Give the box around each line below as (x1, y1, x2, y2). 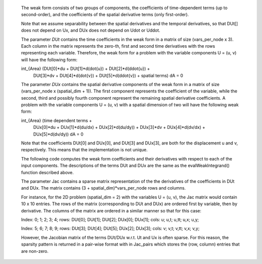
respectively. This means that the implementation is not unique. (21, 147, 148, 153)
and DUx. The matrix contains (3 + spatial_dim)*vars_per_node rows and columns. (21, 185, 186, 191)
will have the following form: (21, 56, 78, 63)
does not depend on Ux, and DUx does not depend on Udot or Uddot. (21, 27, 160, 34)
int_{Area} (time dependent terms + (21, 117, 92, 123)
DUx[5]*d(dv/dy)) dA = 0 (33, 131, 83, 137)
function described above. (21, 169, 74, 175)
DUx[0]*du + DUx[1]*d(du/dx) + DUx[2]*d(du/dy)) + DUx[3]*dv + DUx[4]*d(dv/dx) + (33, 124, 206, 130)
